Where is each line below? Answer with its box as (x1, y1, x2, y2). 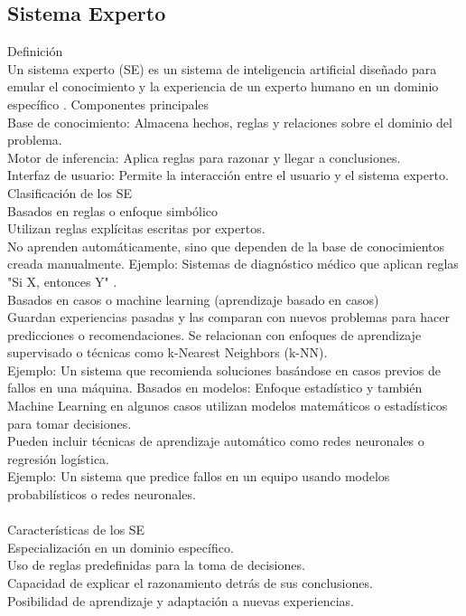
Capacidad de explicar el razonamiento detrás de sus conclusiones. (7, 573, 373, 592)
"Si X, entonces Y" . (7, 271, 117, 290)
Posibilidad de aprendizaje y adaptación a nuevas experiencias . (7, 591, 354, 610)
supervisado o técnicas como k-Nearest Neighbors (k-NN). (7, 343, 328, 362)
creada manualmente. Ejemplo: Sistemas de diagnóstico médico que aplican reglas (7, 254, 459, 273)
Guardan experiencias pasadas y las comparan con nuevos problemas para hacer (7, 308, 451, 327)
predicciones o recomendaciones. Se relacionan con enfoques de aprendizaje (7, 325, 422, 344)
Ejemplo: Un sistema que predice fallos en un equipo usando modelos (7, 467, 390, 486)
